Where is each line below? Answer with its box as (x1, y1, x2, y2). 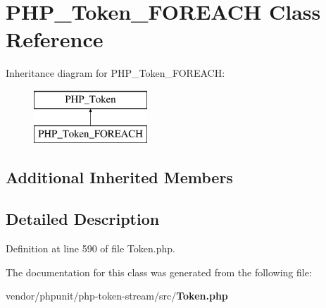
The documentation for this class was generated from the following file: (6, 264, 312, 279)
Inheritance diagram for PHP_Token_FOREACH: (6, 66, 225, 80)
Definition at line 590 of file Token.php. (6, 241, 175, 256)
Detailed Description (6, 208, 160, 230)
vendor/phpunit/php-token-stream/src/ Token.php (6, 288, 228, 303)
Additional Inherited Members (6, 166, 233, 188)
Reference (6, 25, 104, 54)
